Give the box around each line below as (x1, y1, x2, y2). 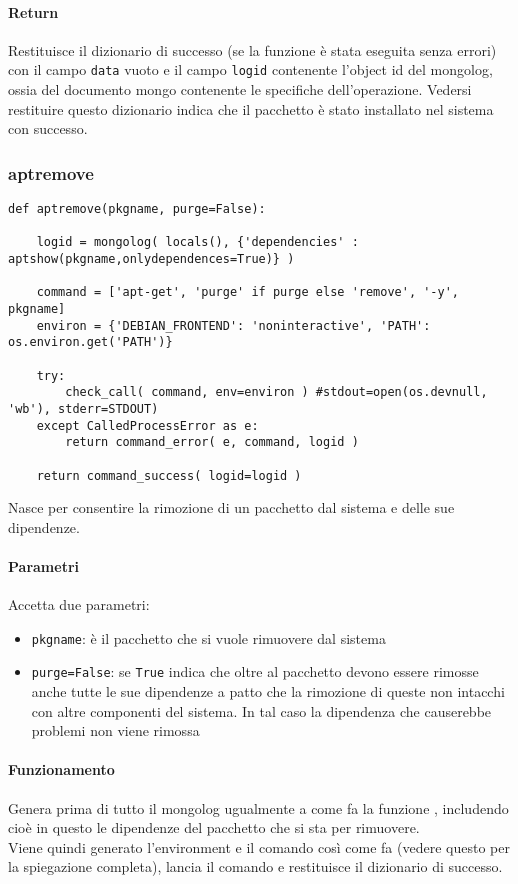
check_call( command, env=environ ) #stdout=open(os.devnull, (65, 385, 488, 400)
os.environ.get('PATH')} (8, 335, 173, 350)
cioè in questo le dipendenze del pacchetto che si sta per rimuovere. (8, 817, 420, 838)
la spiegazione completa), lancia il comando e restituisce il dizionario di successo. (8, 856, 503, 877)
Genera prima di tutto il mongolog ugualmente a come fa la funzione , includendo (8, 797, 509, 818)
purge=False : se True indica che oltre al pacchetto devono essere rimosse (31, 661, 479, 682)
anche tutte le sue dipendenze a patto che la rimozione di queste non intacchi (31, 681, 505, 702)
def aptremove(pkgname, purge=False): (8, 202, 266, 217)
